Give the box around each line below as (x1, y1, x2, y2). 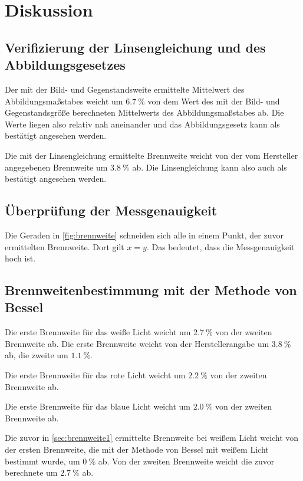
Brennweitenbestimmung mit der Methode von (5, 281, 297, 299)
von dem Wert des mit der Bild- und (147, 94, 280, 107)
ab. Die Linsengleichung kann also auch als (132, 161, 287, 173)
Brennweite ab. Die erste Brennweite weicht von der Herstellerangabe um (5, 337, 269, 349)
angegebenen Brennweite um (5, 161, 108, 173)
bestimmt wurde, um (5, 454, 80, 467)
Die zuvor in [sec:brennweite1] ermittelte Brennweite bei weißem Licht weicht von (5, 431, 299, 444)
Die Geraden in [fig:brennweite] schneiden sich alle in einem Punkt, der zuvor (5, 228, 284, 241)
